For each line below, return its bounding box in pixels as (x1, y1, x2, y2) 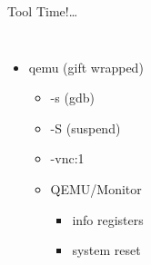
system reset (72, 240, 141, 260)
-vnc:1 (50, 149, 85, 168)
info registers (72, 210, 144, 229)
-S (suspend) (50, 118, 121, 137)
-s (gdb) (50, 88, 95, 107)
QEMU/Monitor (50, 179, 142, 198)
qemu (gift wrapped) (28, 57, 144, 76)
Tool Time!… (7, 2, 78, 20)
